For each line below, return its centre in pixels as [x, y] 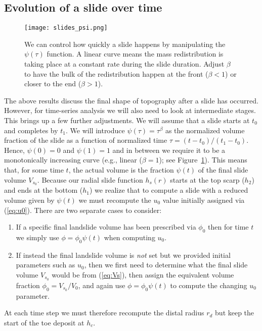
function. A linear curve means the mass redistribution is [135, 54]
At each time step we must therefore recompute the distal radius [104, 313]
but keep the [235, 313]
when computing [129, 237]
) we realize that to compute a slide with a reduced [169, 190]
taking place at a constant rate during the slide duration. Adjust [124, 64]
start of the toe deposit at [44, 322]
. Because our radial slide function [90, 179]
